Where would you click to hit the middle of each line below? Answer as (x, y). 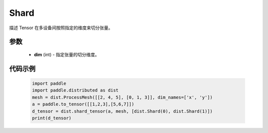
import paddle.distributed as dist (75, 90)
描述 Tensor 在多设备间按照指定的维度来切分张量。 (61, 28)
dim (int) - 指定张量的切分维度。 (67, 54)
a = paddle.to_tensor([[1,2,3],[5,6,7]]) (83, 104)
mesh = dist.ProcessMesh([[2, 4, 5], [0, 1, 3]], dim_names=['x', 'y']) (122, 97)
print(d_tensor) (52, 118)
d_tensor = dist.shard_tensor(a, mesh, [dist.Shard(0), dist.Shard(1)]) (122, 111)
